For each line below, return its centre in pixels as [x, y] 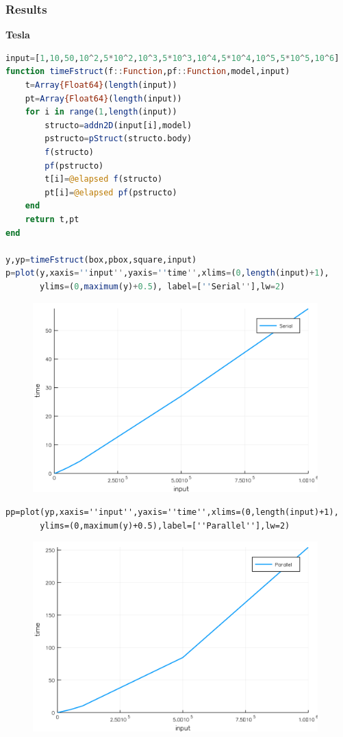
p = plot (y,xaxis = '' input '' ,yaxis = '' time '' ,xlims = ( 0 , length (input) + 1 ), [167, 273]
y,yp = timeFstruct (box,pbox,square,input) [101, 259]
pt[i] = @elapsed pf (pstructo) [111, 192]
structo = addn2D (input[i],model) [118, 125]
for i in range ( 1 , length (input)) [101, 112]
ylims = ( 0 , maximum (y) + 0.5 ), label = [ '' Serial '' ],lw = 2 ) [163, 286]
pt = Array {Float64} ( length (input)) [103, 98]
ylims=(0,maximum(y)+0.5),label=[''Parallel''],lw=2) [165, 525]
